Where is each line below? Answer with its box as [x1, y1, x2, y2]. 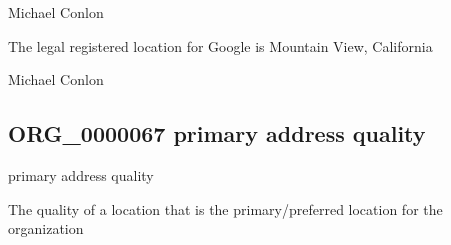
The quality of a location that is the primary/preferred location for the [8, 198, 443, 219]
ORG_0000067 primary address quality [8, 118, 426, 149]
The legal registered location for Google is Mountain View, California [8, 35, 433, 56]
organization [8, 218, 84, 239]
